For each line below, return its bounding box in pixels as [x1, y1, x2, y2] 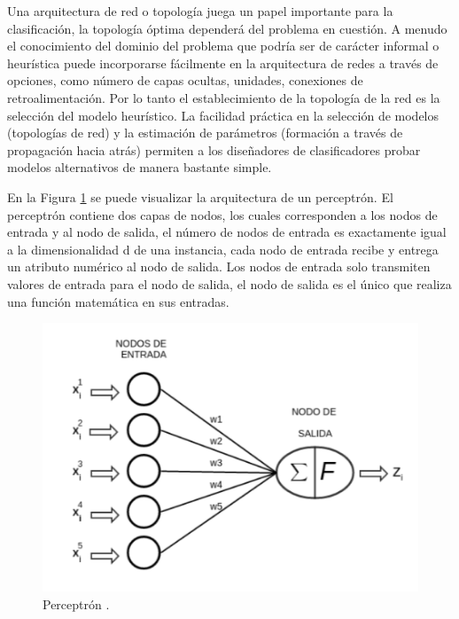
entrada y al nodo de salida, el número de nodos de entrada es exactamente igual [7, 223, 447, 241]
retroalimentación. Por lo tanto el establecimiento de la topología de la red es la [7, 88, 440, 106]
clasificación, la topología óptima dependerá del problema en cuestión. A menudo [7, 19, 447, 37]
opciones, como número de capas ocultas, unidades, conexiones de [7, 71, 363, 90]
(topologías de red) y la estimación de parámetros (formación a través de [7, 123, 403, 142]
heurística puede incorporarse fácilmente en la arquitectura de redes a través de [7, 53, 439, 72]
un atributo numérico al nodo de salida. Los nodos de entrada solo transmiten [7, 257, 431, 276]
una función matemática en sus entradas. [7, 292, 229, 310]
